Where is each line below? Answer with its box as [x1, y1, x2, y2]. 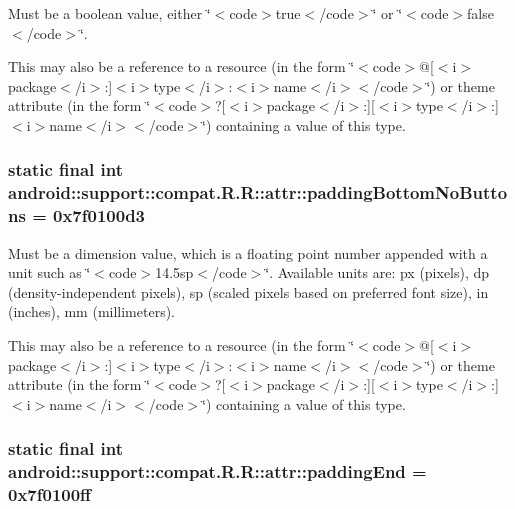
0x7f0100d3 [53, 203, 146, 228]
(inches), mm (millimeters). [8, 301, 176, 322]
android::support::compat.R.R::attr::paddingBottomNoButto [8, 180, 508, 205]
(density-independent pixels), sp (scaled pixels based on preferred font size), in [8, 281, 489, 302]
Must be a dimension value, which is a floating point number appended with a [8, 242, 488, 263]
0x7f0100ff [8, 482, 92, 507]
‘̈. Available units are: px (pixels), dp [265, 262, 490, 283]
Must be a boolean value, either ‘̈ [8, 3, 211, 23]
